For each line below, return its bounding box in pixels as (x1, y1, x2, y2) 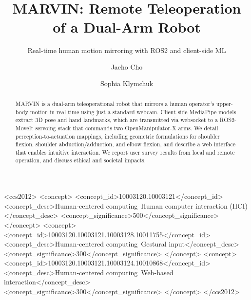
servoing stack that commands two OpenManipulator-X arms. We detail (35, 124, 218, 132)
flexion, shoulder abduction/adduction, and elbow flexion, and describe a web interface (15, 140, 235, 148)
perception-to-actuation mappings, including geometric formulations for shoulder (15, 132, 220, 140)
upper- (216, 99, 233, 107)
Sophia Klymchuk (100, 78, 154, 88)
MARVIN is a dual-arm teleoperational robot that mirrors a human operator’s (15, 99, 214, 107)
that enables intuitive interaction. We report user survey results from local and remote (15, 148, 235, 156)
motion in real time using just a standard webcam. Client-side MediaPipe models (30, 107, 236, 116)
